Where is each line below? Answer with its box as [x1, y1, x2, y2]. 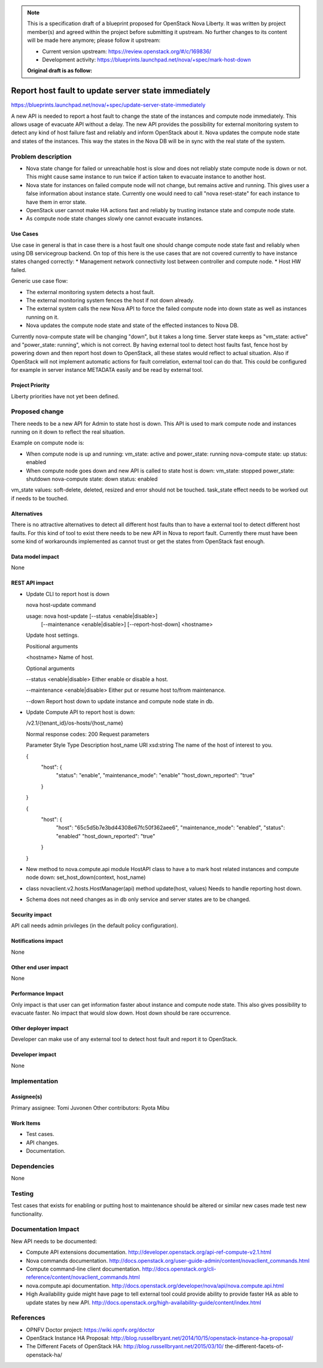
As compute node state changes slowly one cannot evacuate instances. [26, 215, 203, 222]
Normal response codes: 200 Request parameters [26, 730, 150, 738]
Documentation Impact [11, 1225, 80, 1233]
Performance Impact [11, 990, 64, 997]
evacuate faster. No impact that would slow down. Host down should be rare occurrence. [11, 1009, 231, 1016]
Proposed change [11, 407, 64, 416]
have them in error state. [26, 198, 87, 206]
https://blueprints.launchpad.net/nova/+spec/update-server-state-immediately [11, 102, 206, 109]
